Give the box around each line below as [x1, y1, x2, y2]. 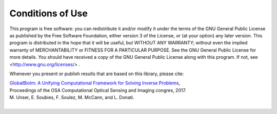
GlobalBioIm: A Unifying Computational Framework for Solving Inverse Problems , [9, 80, 181, 86]
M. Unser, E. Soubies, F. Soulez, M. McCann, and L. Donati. [9, 95, 134, 101]
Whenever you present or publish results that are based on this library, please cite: [9, 71, 184, 77]
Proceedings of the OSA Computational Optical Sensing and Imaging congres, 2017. [9, 87, 187, 93]
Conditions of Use [9, 8, 88, 19]
